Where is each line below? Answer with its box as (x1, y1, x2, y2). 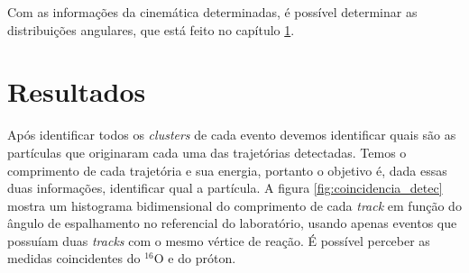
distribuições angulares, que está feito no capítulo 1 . (7, 20, 295, 39)
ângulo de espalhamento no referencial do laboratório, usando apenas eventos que (7, 214, 457, 232)
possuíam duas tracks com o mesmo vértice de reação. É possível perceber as (7, 231, 430, 250)
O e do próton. (153, 249, 236, 268)
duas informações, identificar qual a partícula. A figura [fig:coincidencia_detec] (7, 178, 443, 197)
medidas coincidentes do (7, 249, 141, 268)
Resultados (7, 73, 146, 110)
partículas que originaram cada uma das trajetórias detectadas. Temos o (7, 142, 407, 161)
